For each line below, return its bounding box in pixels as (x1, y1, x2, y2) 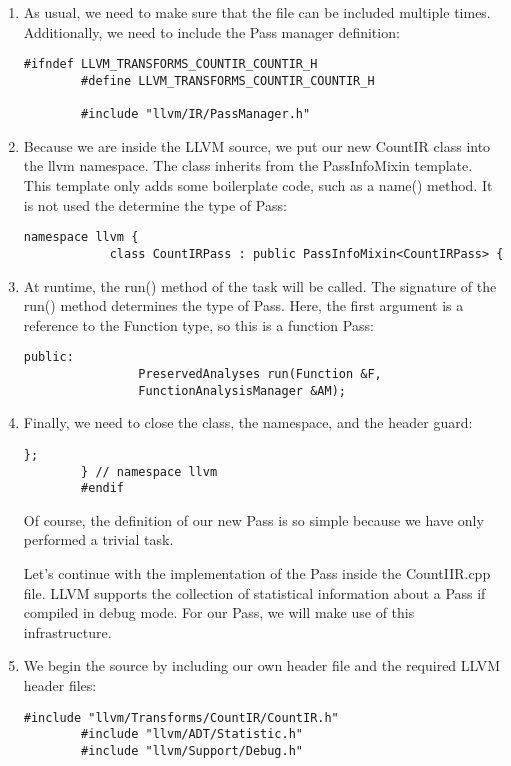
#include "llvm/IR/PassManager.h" (81, 107, 311, 122)
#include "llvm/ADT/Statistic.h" (81, 727, 303, 742)
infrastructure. (23, 621, 112, 642)
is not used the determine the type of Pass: (23, 194, 287, 215)
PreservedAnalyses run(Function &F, (138, 366, 382, 381)
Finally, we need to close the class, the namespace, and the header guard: (23, 412, 473, 433)
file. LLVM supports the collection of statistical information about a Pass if (23, 582, 486, 603)
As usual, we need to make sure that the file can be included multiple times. (23, 2, 491, 22)
